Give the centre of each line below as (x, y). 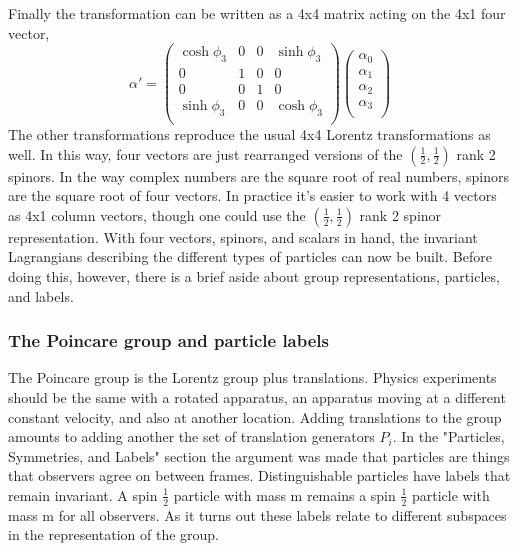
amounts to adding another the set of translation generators (191, 436)
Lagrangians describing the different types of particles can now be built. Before (250, 256)
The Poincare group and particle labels (169, 340)
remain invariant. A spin (83, 494)
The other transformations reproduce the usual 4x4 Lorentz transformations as (249, 134)
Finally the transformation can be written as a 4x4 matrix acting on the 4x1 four (257, 13)
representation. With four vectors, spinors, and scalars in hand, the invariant (243, 236)
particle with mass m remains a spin (284, 494)
